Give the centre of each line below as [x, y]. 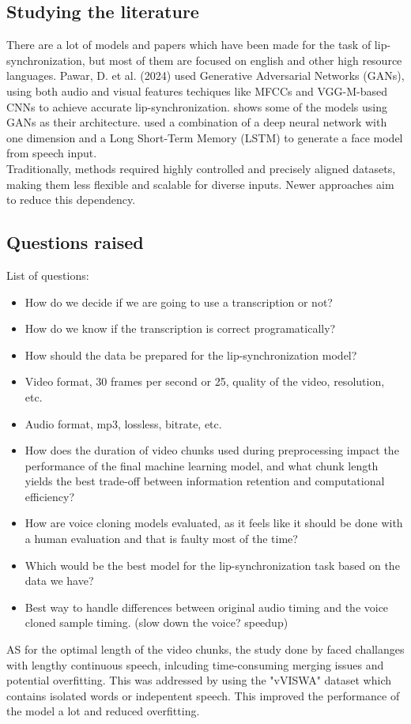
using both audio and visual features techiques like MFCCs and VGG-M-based [197, 90]
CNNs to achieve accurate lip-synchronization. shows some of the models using [197, 106]
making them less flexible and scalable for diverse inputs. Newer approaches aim [200, 184]
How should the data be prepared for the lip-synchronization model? [191, 354]
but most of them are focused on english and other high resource [245, 60]
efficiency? [49, 496]
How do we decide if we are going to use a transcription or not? [179, 302]
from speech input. [52, 153]
